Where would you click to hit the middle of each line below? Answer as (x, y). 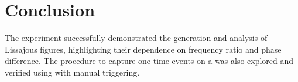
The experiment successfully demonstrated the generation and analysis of (136, 38)
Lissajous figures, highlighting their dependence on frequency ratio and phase (143, 49)
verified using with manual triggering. (72, 72)
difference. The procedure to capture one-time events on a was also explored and (149, 61)
